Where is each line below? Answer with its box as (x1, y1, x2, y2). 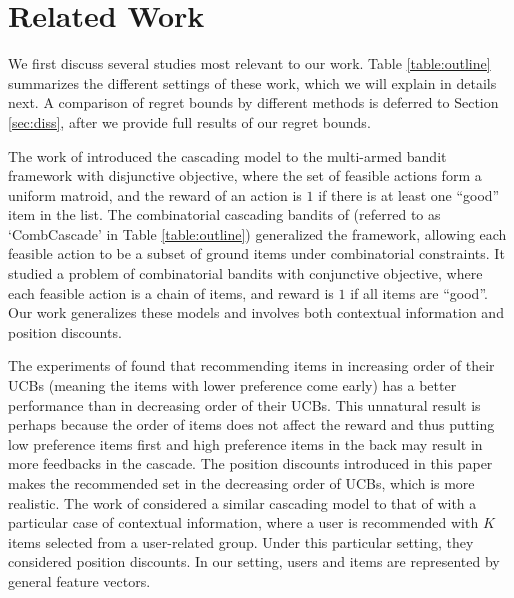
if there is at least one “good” (318, 184, 500, 205)
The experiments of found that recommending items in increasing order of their (8, 355, 495, 376)
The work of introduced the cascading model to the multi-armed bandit (8, 145, 447, 166)
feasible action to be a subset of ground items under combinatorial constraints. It (8, 243, 505, 264)
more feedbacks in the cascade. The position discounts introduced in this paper (8, 453, 493, 474)
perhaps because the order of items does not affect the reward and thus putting (8, 414, 495, 435)
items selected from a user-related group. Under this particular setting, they (8, 531, 474, 552)
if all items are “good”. (350, 282, 488, 303)
